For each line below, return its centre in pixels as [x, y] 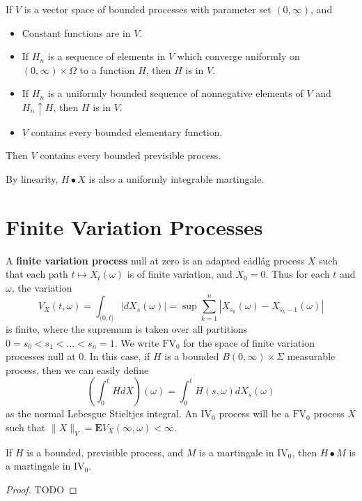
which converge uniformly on [238, 56]
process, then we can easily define [77, 369]
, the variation [42, 287]
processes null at [41, 356]
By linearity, [32, 178]
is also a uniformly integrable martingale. [176, 178]
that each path [37, 274]
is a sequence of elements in [107, 56]
